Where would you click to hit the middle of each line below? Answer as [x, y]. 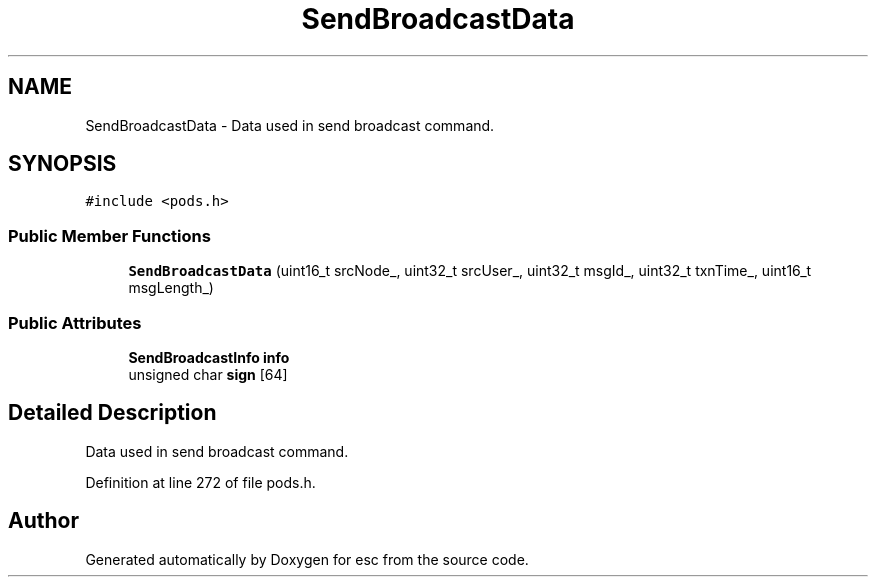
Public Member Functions [109, 235]
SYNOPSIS [62, 164]
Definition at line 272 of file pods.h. [200, 482]
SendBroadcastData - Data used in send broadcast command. [290, 125]
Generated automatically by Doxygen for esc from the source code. [307, 559]
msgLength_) [171, 288]
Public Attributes [75, 322]
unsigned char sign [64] [208, 374]
